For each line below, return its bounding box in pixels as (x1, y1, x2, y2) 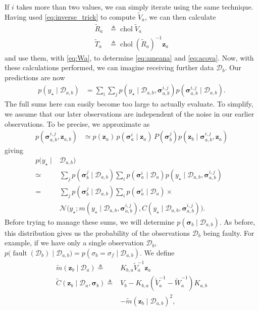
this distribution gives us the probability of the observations (5, 227, 190, 238)
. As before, (219, 216, 255, 227)
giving (5, 145, 23, 155)
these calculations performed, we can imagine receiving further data (5, 62, 214, 73)
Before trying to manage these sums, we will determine (5, 216, 175, 227)
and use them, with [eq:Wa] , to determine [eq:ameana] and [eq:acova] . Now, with (5, 52, 254, 63)
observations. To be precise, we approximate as (5, 118, 150, 129)
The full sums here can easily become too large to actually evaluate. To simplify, (5, 98, 253, 109)
